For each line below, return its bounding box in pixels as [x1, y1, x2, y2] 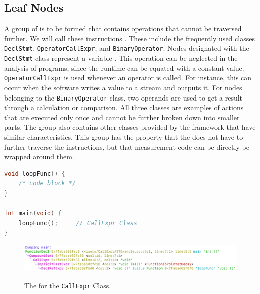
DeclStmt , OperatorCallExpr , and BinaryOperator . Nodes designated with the [4, 43, 249, 53]
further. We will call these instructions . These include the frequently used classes [4, 33, 255, 43]
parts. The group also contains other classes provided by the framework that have [4, 122, 256, 132]
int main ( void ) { [4, 210, 62, 217]
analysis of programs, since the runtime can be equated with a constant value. [4, 62, 244, 73]
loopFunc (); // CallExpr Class [18, 219, 137, 227]
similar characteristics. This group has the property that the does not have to [4, 131, 243, 142]
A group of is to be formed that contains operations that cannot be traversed [4, 23, 242, 34]
